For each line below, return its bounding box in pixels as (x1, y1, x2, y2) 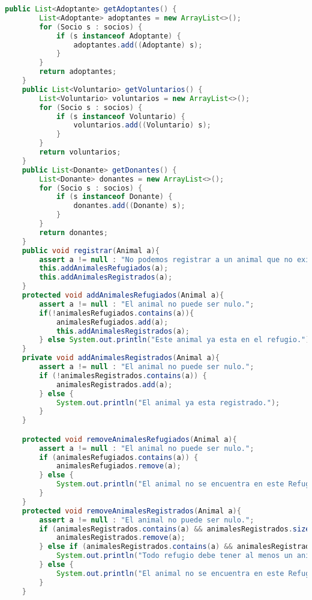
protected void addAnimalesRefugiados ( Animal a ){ (22, 291, 224, 299)
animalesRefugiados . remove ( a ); (56, 462, 181, 471)
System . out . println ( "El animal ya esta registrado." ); (56, 398, 280, 407)
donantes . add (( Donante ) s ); (73, 201, 185, 210)
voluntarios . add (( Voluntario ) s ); (73, 121, 211, 130)
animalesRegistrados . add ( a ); (56, 380, 173, 389)
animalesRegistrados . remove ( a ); (56, 533, 185, 542)
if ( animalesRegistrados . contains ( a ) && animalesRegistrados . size (39, 524, 310, 533)
